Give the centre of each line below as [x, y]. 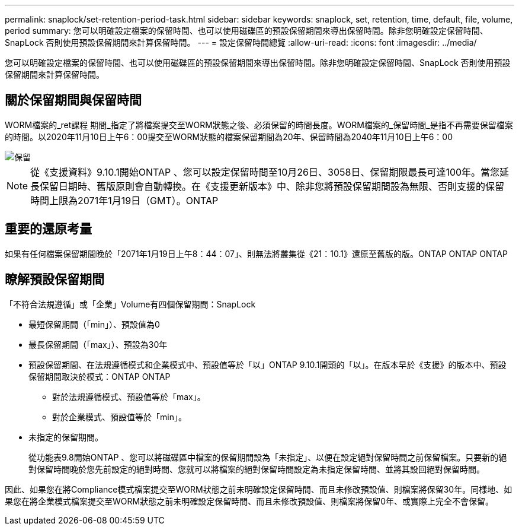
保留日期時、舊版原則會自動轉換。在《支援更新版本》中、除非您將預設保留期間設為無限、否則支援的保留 [272, 186]
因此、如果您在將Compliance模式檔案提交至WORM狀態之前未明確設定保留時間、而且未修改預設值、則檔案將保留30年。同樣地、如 [259, 489]
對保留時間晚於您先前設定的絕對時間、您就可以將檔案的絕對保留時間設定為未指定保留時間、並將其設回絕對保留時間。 [257, 469]
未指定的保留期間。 [66, 437]
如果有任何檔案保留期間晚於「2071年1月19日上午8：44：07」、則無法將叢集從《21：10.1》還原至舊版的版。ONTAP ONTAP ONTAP [256, 253]
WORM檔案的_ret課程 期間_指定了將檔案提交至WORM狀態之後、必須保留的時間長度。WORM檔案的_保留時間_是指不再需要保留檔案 [259, 125]
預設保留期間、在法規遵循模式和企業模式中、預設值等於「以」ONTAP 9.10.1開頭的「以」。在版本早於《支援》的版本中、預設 [267, 364]
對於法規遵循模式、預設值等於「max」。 [129, 396]
